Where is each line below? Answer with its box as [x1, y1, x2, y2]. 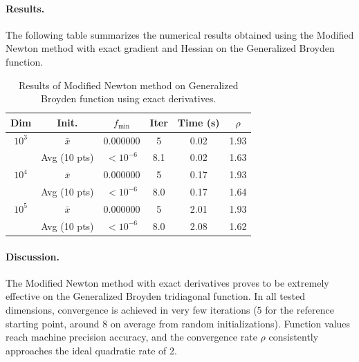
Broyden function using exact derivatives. [41, 91, 217, 106]
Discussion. [6, 249, 59, 263]
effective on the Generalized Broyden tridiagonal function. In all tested [6, 289, 305, 303]
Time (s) [177, 115, 220, 129]
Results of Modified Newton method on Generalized [19, 77, 239, 92]
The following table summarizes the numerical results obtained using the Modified [6, 27, 354, 41]
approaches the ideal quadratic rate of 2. [6, 343, 177, 357]
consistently [268, 330, 319, 344]
